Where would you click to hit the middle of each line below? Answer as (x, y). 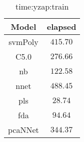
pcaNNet (23, 130)
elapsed (61, 27)
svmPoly (23, 42)
